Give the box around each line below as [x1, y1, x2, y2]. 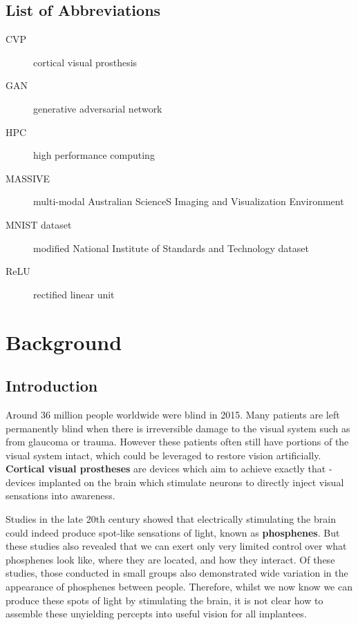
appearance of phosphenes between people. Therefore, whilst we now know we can [6, 579, 352, 594]
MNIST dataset [6, 217, 72, 231]
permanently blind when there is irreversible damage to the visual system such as [6, 421, 350, 435]
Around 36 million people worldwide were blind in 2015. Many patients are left [6, 407, 340, 421]
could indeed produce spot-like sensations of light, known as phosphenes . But [6, 525, 340, 539]
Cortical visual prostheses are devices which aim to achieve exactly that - [6, 461, 332, 476]
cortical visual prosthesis [33, 55, 138, 69]
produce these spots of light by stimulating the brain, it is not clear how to [6, 593, 323, 607]
